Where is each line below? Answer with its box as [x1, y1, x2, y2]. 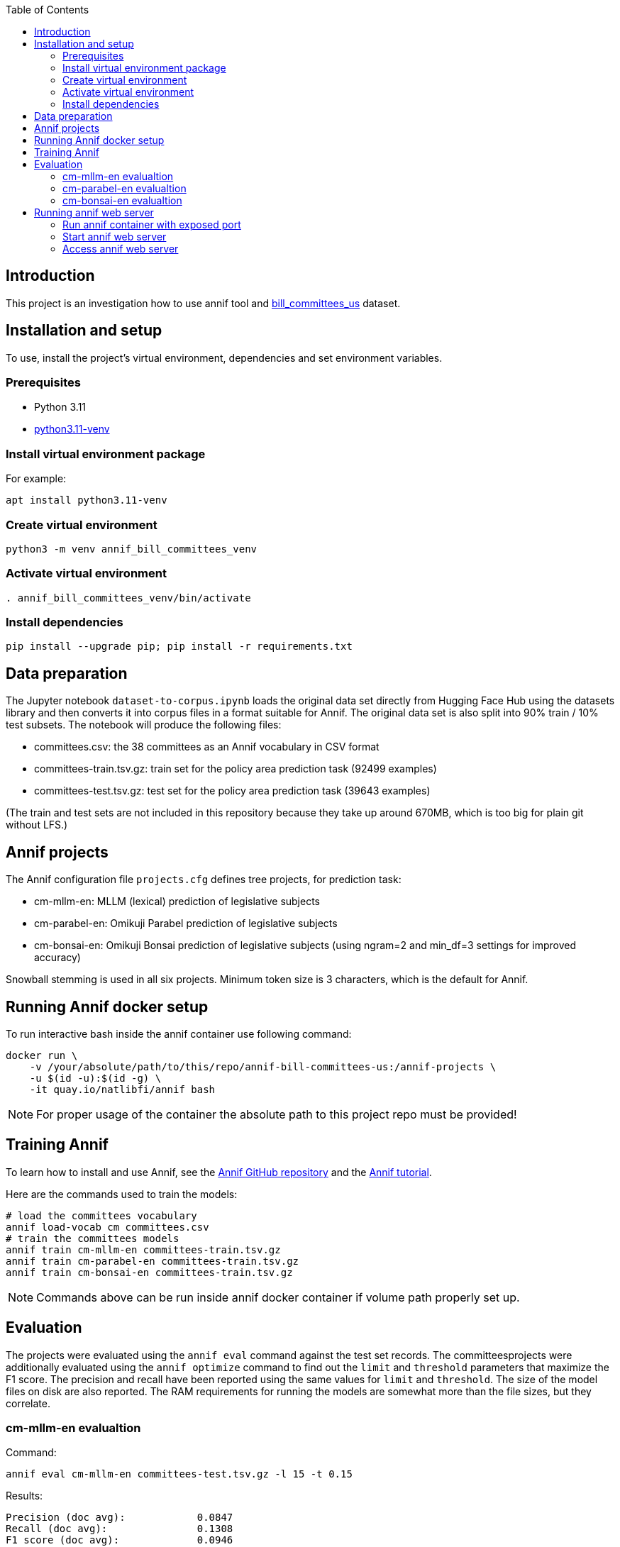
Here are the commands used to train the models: [6, 1187, 238, 1200]
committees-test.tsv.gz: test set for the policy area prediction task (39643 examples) [34, 784, 431, 797]
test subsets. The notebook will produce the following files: [6, 719, 282, 731]
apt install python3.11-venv [6, 494, 167, 506]
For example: [6, 472, 67, 485]
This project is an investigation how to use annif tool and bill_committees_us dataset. [6, 296, 401, 309]
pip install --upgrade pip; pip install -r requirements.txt [6, 641, 353, 653]
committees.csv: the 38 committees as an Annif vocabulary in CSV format [34, 741, 380, 753]
